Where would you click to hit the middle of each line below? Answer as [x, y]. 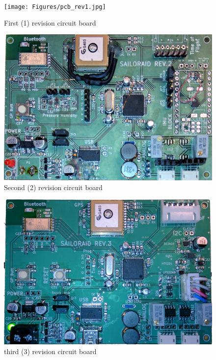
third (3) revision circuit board [50, 351]
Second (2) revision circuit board [53, 187]
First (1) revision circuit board [50, 22]
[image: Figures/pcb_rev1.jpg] [55, 7]
